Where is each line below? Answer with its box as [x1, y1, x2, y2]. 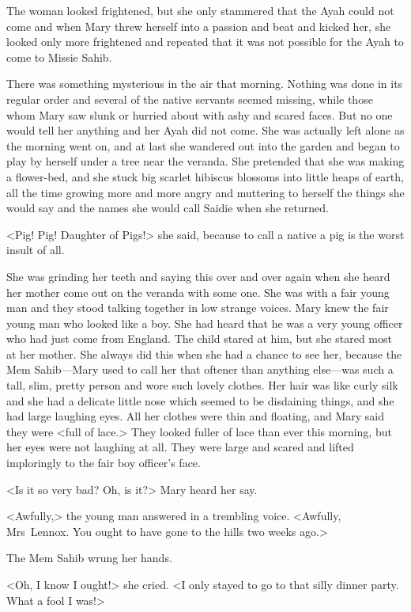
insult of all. [6, 241, 65, 258]
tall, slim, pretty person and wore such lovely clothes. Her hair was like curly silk [6, 377, 398, 393]
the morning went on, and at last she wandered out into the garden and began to [6, 137, 400, 154]
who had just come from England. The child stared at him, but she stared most [6, 330, 392, 347]
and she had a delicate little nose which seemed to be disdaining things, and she [6, 392, 394, 409]
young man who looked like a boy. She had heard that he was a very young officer [6, 314, 403, 331]
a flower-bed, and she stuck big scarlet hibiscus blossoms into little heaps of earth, [6, 168, 404, 184]
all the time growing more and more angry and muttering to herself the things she [6, 184, 405, 200]
